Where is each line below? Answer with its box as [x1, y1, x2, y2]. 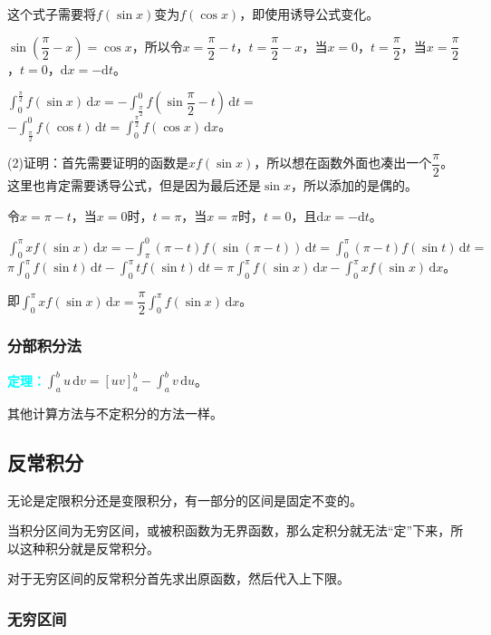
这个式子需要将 [7, 5, 96, 23]
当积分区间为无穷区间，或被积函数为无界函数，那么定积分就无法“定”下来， [7, 521, 451, 540]
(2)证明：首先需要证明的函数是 [7, 153, 188, 172]
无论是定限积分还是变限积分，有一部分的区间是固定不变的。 [7, 490, 362, 509]
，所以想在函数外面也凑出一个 [254, 153, 432, 172]
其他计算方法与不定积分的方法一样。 [7, 403, 223, 422]
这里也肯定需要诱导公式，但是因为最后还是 [7, 175, 261, 194]
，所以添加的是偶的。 [290, 175, 418, 194]
